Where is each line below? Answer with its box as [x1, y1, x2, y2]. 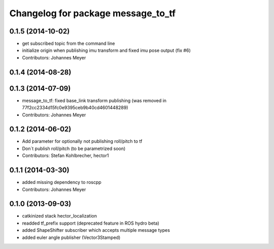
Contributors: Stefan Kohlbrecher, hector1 [22, 152, 109, 159]
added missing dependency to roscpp [22, 179, 101, 185]
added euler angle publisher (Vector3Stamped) [22, 234, 121, 240]
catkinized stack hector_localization [22, 213, 97, 219]
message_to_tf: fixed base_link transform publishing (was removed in [22, 97, 167, 104]
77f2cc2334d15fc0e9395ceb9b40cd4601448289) [22, 105, 128, 111]
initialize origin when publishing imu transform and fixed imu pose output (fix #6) [22, 47, 191, 53]
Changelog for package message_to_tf [9, 8, 176, 19]
